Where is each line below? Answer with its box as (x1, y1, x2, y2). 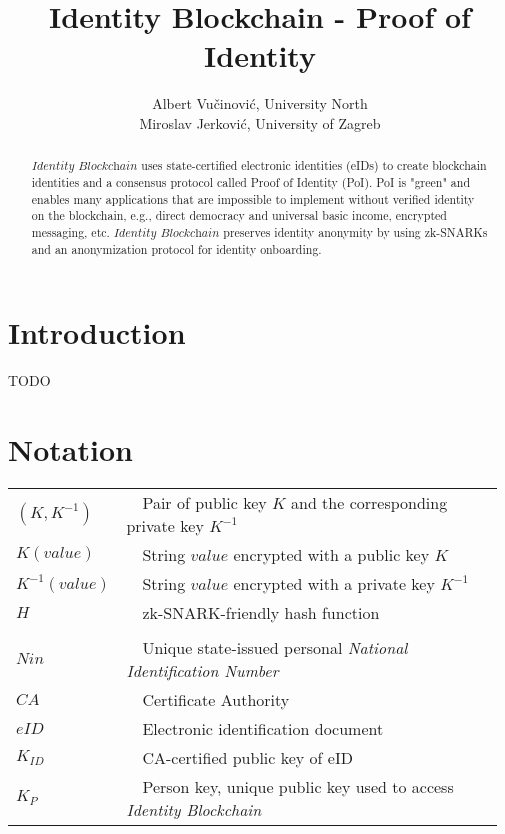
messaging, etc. (31, 223, 110, 240)
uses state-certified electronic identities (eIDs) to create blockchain (141, 157, 487, 174)
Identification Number (126, 658, 279, 682)
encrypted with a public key (233, 542, 430, 566)
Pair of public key (142, 490, 267, 514)
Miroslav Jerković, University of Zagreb (139, 112, 381, 133)
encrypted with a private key (233, 571, 435, 595)
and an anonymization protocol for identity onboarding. (31, 240, 322, 257)
